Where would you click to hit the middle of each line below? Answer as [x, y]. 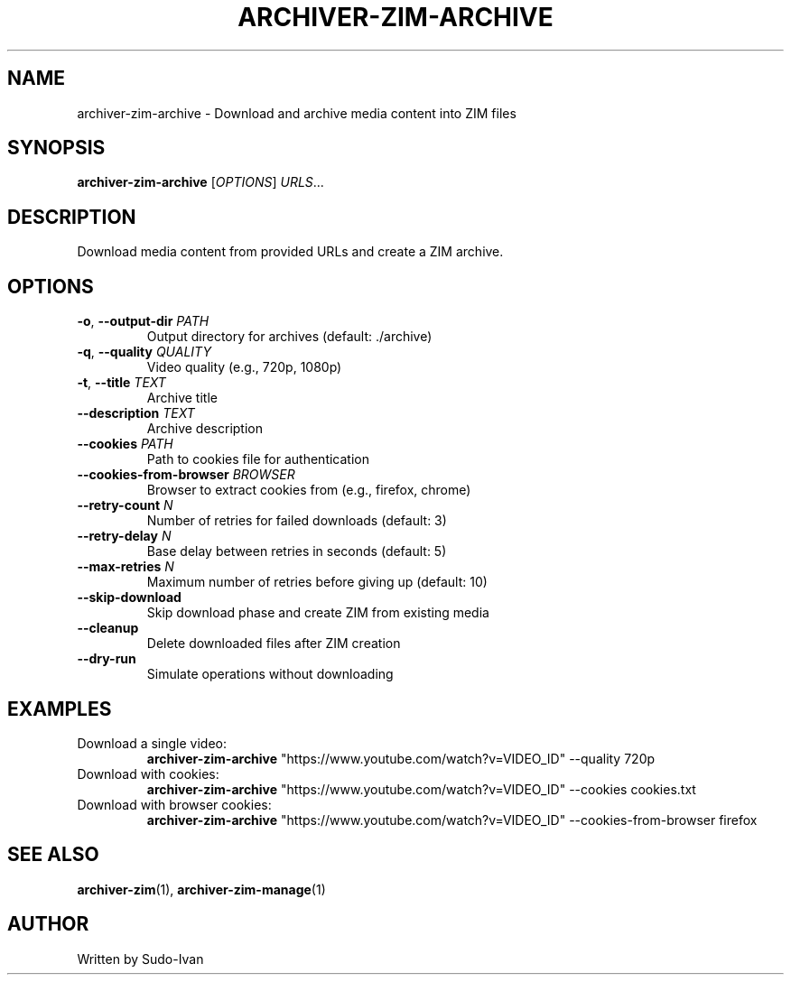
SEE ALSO [53, 855]
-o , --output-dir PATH [143, 321]
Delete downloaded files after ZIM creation [274, 644]
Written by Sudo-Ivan [140, 959]
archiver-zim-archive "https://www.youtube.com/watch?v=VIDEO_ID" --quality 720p [401, 758]
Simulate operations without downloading [270, 674]
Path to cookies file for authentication [258, 459]
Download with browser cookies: [174, 804]
